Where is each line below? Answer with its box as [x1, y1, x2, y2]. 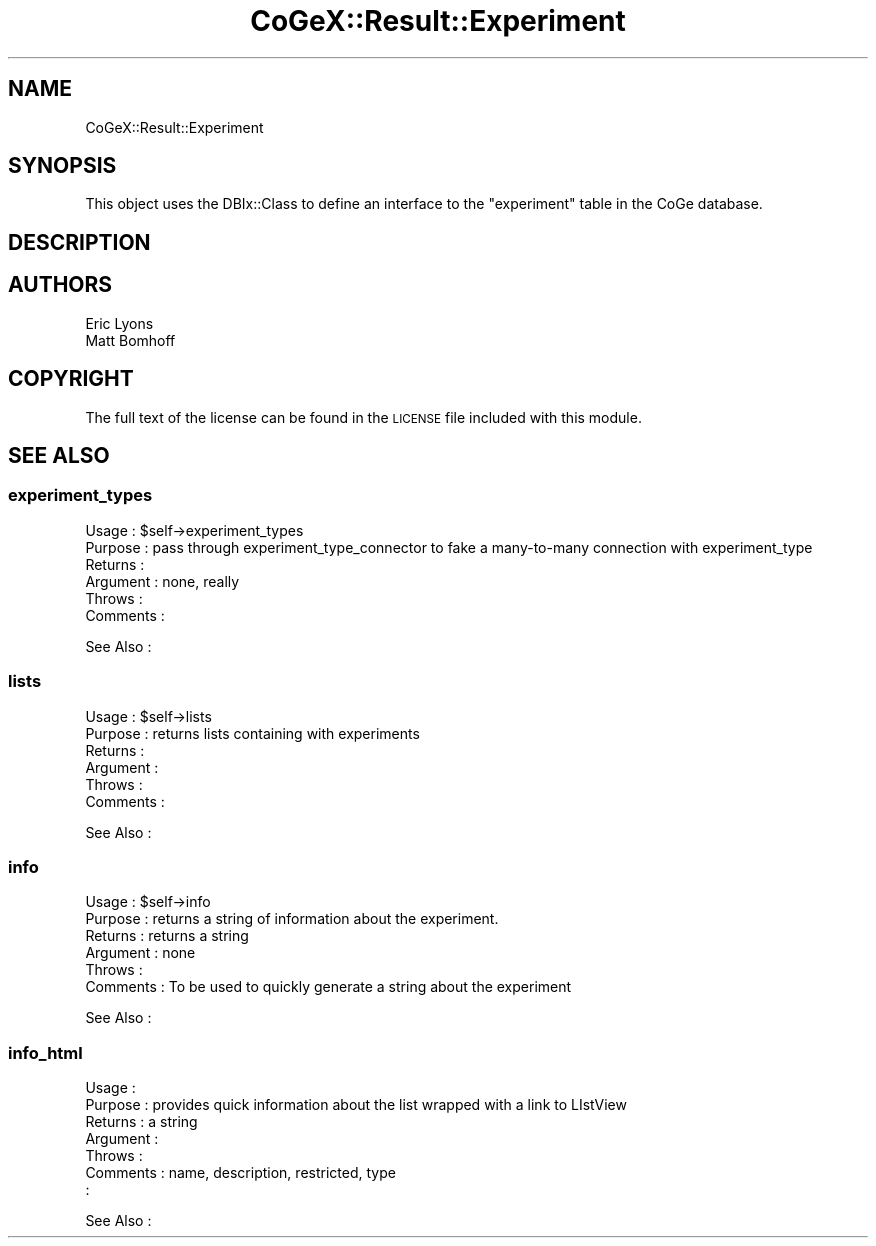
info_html [8, 1042, 83, 1063]
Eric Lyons [85, 314, 154, 332]
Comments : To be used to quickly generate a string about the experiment [85, 978, 572, 996]
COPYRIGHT [8, 366, 134, 392]
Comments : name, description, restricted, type [85, 1164, 396, 1182]
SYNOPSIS [8, 153, 117, 179]
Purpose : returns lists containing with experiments [85, 724, 420, 742]
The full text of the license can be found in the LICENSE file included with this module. [85, 408, 642, 426]
